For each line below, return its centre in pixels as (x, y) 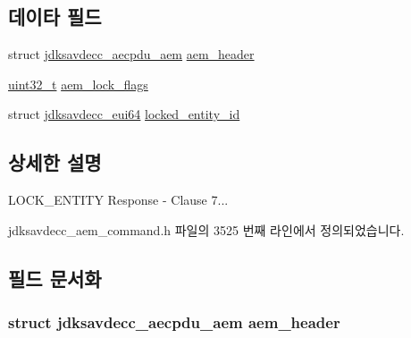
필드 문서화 (55, 278)
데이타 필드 (55, 17)
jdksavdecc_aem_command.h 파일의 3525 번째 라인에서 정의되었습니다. (206, 229)
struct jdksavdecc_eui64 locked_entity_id (124, 114)
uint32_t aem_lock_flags (78, 84)
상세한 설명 (55, 162)
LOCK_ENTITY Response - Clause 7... (118, 200)
